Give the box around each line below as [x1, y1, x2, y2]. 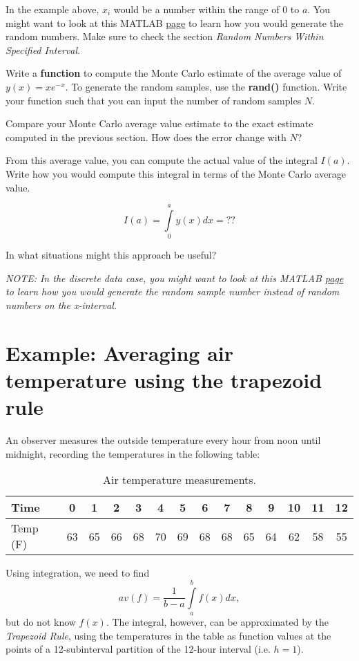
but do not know [6, 615, 76, 629]
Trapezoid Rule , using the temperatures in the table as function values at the [6, 628, 331, 642]
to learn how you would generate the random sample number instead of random [6, 284, 340, 299]
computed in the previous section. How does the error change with [6, 129, 287, 144]
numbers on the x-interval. [6, 298, 117, 313]
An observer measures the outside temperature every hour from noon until [6, 433, 321, 447]
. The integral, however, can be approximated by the [106, 615, 329, 629]
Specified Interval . [6, 42, 80, 57]
